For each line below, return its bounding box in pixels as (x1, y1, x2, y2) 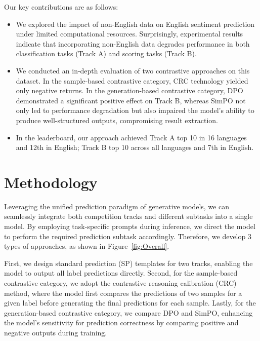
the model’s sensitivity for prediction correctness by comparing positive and (4, 317, 239, 328)
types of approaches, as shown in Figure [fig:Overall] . (4, 241, 169, 251)
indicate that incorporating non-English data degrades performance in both (16, 38, 250, 49)
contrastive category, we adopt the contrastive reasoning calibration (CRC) (4, 278, 237, 288)
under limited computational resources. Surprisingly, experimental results (16, 28, 243, 39)
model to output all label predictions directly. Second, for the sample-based (4, 268, 238, 278)
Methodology (4, 171, 98, 192)
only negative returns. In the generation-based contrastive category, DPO (16, 85, 243, 96)
